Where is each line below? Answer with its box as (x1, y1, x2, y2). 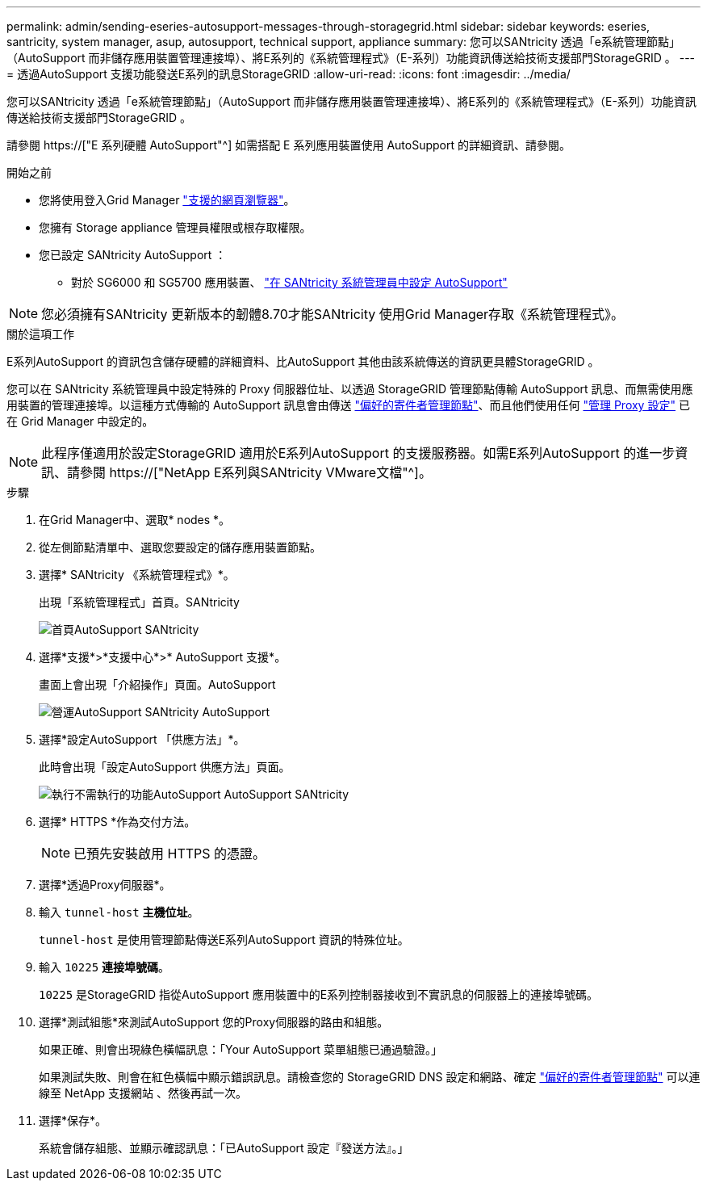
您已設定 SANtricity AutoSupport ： (39, 248, 227, 262)
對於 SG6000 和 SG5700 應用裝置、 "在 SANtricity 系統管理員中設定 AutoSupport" (71, 275, 508, 289)
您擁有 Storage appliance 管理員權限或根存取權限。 (39, 220, 312, 234)
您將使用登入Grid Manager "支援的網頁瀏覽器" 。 (39, 193, 295, 207)
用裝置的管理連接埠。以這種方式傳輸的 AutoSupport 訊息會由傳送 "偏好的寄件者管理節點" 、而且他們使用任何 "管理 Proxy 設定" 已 (6, 398, 690, 412)
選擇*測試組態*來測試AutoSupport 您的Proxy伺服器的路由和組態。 (39, 1015, 389, 1029)
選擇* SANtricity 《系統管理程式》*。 (39, 568, 235, 581)
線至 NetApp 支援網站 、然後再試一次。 (39, 1086, 247, 1100)
